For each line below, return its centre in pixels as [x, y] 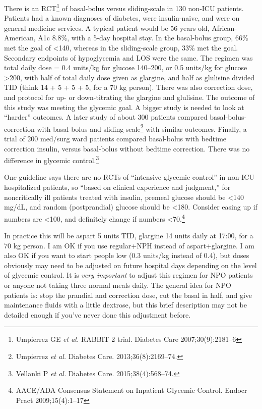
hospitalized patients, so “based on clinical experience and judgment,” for [117, 187]
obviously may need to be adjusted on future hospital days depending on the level [130, 265]
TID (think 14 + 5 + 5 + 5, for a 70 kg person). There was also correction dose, [128, 87]
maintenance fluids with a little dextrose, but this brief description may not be [125, 305]
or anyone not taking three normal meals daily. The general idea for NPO [118, 285]
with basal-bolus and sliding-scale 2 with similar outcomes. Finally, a [142, 128]
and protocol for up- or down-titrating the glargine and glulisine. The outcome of [129, 97]
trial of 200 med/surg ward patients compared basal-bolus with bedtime [115, 139]
